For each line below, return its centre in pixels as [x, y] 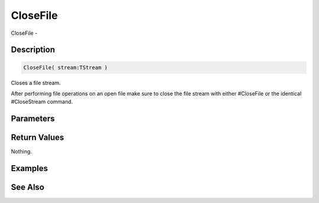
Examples [30, 168]
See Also [27, 187]
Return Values [38, 138]
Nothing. [22, 152]
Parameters [33, 119]
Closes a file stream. [36, 83]
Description [33, 50]
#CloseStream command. [42, 102]
